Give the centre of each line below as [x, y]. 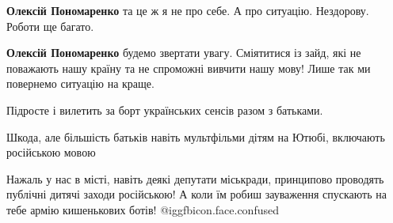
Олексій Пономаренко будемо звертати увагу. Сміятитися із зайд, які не [184, 53]
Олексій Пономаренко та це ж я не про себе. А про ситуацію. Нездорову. [188, 10]
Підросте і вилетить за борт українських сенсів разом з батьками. [165, 110]
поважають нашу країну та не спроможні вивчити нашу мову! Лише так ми [189, 68]
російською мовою [51, 152]
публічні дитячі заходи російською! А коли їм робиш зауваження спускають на [196, 194]
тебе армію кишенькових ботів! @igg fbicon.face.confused [143, 209]
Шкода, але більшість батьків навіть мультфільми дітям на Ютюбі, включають [196, 136]
